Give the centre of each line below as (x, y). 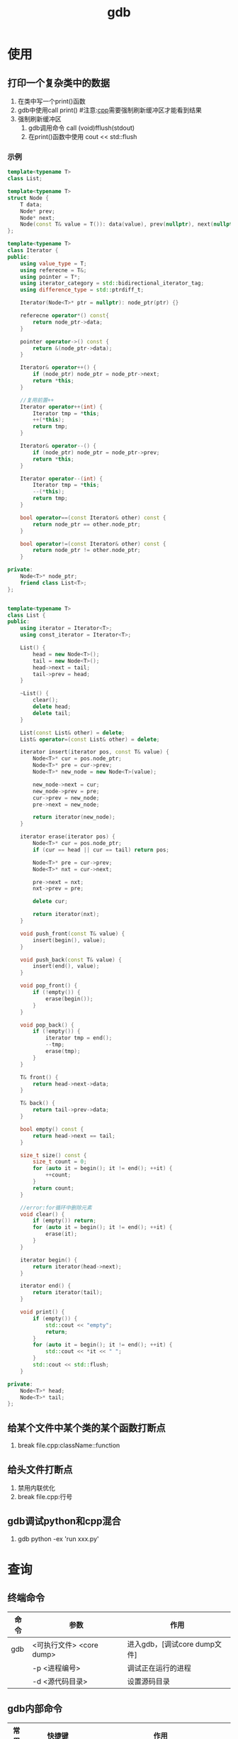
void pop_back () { (47, 1025)
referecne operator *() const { (65, 316)
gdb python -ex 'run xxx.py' (58, 1539)
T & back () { (38, 1103)
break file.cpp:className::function (69, 1445)
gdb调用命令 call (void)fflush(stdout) (81, 128)
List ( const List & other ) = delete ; (73, 733)
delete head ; (52, 707)
